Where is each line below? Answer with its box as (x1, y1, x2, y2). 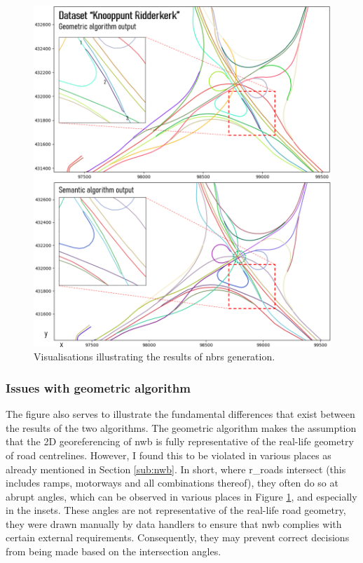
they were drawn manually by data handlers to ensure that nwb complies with (6, 516, 342, 531)
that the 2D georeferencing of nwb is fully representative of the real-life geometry (6, 434, 354, 449)
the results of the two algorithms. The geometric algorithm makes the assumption (6, 420, 357, 435)
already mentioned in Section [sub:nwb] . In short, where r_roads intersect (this (6, 461, 346, 476)
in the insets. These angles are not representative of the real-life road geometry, (6, 503, 346, 517)
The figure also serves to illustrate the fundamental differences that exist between (6, 407, 355, 421)
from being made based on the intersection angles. (6, 544, 221, 559)
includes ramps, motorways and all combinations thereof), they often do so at (6, 475, 338, 490)
